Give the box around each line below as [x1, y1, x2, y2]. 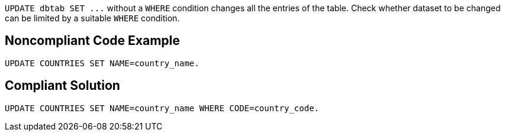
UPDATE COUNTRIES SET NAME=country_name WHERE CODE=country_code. [5, 103, 320, 113]
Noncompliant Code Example [5, 33, 180, 48]
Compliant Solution [5, 78, 120, 93]
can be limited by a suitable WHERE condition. [5, 13, 180, 23]
